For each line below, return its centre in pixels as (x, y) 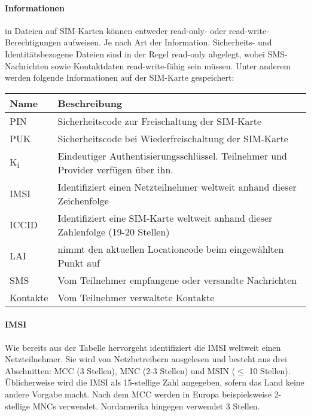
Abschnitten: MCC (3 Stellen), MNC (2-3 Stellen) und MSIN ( (120, 370)
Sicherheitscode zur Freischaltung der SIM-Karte (160, 121)
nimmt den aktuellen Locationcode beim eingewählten (171, 249)
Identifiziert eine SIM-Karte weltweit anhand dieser (165, 218)
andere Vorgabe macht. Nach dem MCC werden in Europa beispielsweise (138, 394)
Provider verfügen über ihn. (115, 169)
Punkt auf (79, 262)
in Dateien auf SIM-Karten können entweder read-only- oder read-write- (137, 30)
